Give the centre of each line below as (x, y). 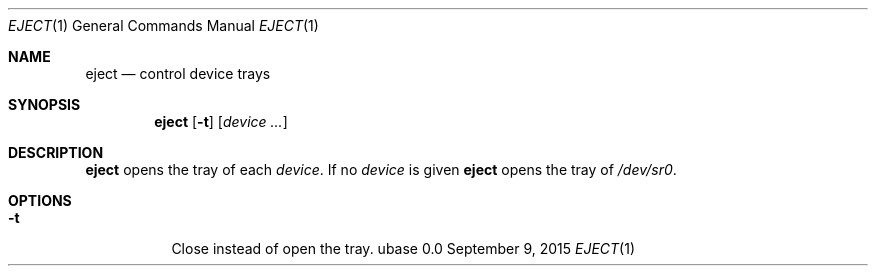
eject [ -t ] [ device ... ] (221, 121)
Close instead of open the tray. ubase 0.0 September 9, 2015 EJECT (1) (403, 248)
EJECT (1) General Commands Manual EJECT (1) (163, 25)
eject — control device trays (178, 73)
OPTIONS (40, 200)
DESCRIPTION (56, 152)
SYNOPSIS (44, 104)
